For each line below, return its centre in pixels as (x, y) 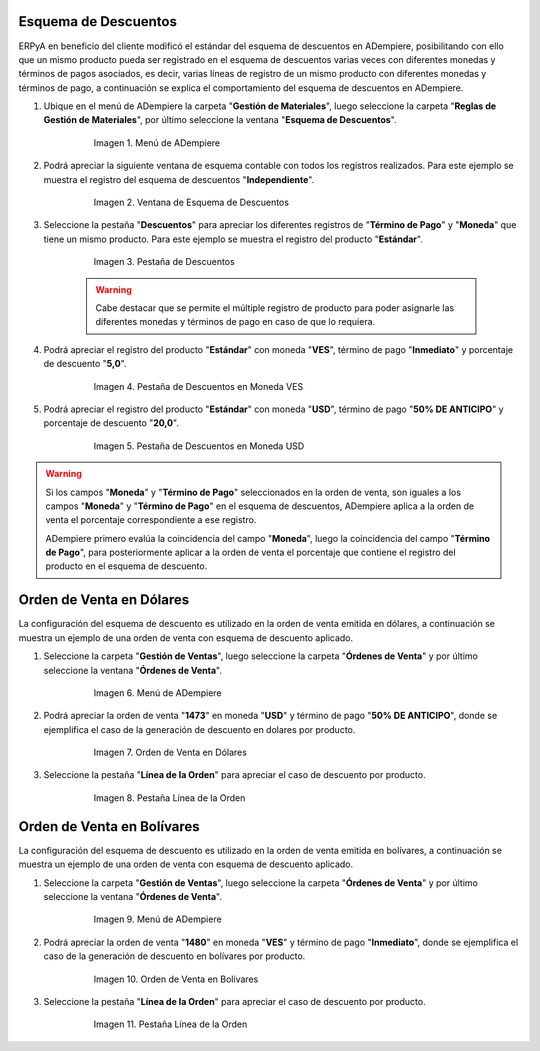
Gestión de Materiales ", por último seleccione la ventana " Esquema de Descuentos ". (220, 120)
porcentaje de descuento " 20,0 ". (111, 423)
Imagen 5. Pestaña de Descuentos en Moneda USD (199, 446)
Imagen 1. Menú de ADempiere (156, 142)
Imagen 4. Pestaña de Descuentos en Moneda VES (198, 386)
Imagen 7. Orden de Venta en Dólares (170, 752)
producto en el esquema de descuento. (126, 566)
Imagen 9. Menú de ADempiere (157, 919)
